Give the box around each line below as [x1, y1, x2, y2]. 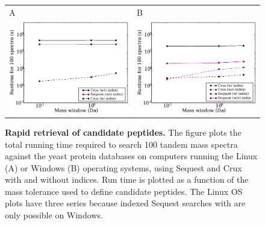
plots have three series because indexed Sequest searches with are [5, 197, 246, 209]
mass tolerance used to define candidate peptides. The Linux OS [5, 185, 243, 197]
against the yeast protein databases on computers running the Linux [5, 150, 258, 162]
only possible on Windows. [5, 209, 103, 221]
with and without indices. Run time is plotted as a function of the [5, 173, 249, 186]
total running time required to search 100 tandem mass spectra [5, 138, 238, 150]
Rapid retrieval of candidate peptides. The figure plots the [5, 125, 242, 138]
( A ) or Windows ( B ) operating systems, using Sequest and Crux [5, 161, 242, 174]
